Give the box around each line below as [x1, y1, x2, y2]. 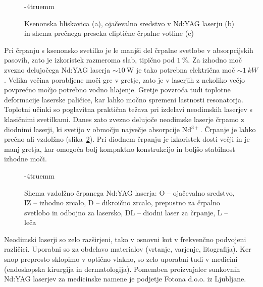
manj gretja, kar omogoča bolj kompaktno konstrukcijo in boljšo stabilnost [4, 143, 235, 154]
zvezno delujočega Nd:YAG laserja [4, 64, 111, 75]
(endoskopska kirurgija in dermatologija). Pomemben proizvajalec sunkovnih [4, 263, 240, 274]
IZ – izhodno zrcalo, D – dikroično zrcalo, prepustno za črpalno [24, 197, 220, 208]
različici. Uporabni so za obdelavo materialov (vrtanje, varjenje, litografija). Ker [4, 244, 251, 254]
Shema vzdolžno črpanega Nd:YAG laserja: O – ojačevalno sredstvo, [24, 187, 235, 198]
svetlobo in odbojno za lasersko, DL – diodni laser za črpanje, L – [24, 207, 228, 217]
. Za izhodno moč [188, 54, 242, 65]
